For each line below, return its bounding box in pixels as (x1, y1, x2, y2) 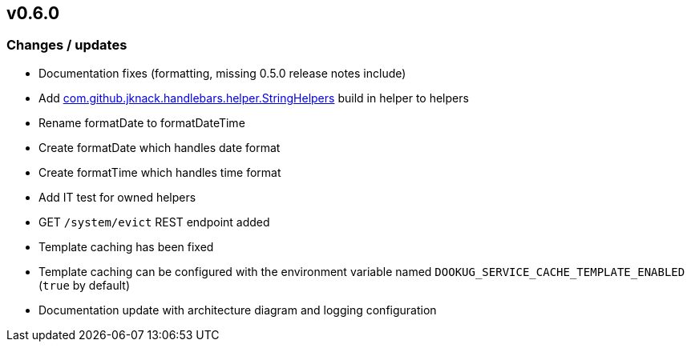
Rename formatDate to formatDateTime (38, 115, 245, 130)
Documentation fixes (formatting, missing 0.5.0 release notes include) (38, 66, 406, 80)
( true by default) (38, 278, 130, 292)
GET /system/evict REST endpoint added (38, 214, 270, 229)
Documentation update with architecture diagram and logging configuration (38, 302, 437, 317)
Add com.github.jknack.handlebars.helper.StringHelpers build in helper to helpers (38, 90, 469, 105)
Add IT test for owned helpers (38, 190, 196, 204)
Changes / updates (6, 37, 127, 54)
